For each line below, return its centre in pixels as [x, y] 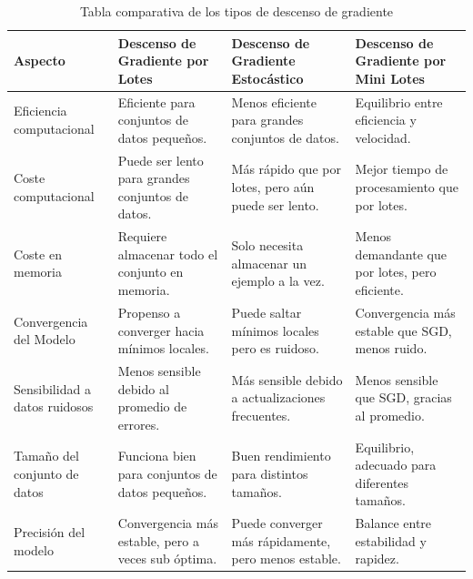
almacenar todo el [168, 254]
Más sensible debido [287, 379]
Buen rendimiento [281, 456]
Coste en [38, 254]
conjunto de [46, 473]
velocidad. [383, 137]
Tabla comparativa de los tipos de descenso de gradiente [236, 11]
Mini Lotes [390, 78]
